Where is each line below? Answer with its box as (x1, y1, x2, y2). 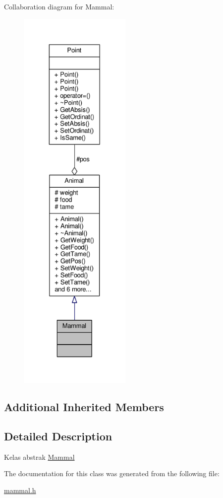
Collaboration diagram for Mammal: (4, 1, 114, 11)
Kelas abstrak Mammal (4, 451, 75, 462)
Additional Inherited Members (4, 399, 164, 414)
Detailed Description (4, 428, 112, 443)
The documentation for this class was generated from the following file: (4, 468, 220, 479)
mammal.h (4, 485, 36, 495)
